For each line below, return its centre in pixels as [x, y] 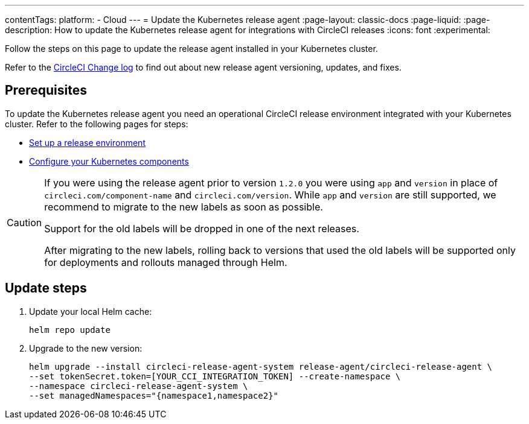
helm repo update [70, 330]
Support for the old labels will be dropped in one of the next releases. [202, 228]
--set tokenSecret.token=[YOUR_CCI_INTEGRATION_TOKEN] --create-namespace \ [215, 376]
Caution [24, 222]
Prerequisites [46, 90]
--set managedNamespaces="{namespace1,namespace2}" [154, 395]
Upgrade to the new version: [86, 348]
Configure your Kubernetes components [109, 161]
